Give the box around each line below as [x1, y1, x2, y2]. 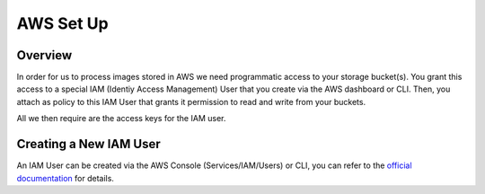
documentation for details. [16, 172, 114, 183]
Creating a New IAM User [16, 137, 161, 152]
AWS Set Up [16, 13, 109, 33]
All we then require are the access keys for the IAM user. [16, 113, 226, 124]
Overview [16, 48, 73, 63]
